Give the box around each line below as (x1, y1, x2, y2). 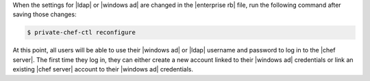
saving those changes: (12, 10, 77, 18)
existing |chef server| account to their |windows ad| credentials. (12, 65, 193, 74)
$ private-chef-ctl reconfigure (27, 29, 136, 37)
